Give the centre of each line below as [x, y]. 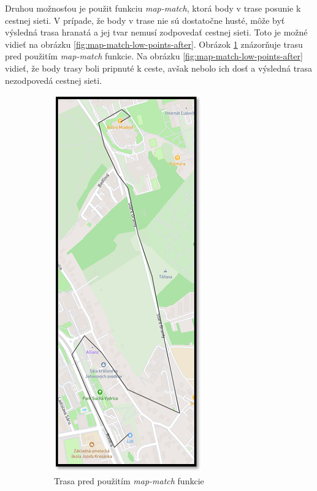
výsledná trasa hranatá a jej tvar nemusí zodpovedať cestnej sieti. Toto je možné [156, 32]
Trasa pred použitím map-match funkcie [129, 480]
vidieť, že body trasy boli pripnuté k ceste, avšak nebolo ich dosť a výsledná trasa [159, 68]
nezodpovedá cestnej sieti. [54, 80]
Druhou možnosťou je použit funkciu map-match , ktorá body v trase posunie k [153, 8]
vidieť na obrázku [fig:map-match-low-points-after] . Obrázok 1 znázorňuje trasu [154, 44]
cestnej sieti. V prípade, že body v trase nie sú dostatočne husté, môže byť [145, 20]
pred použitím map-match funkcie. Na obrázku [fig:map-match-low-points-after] [154, 56]
